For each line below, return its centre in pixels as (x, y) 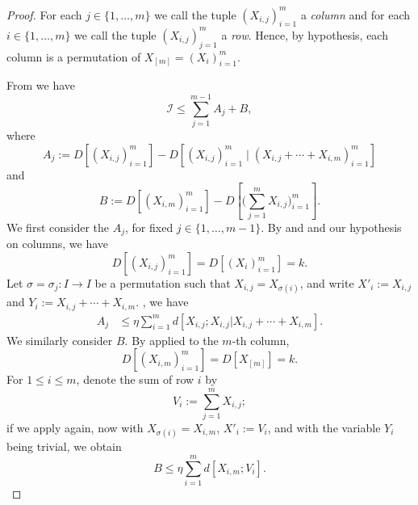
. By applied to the (171, 340)
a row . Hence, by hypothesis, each (305, 34)
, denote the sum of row (135, 379)
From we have (41, 85)
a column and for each (355, 14)
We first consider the (58, 227)
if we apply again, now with (75, 427)
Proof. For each (44, 14)
